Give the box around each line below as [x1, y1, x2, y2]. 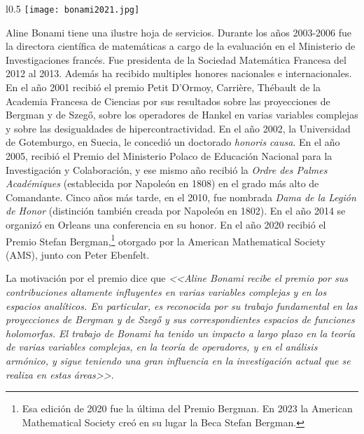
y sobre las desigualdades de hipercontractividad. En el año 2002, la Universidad [6, 121, 351, 135]
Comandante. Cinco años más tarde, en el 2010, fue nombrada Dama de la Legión [6, 189, 356, 204]
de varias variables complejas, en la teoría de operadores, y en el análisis [6, 339, 318, 354]
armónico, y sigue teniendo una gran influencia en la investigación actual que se [6, 353, 351, 367]
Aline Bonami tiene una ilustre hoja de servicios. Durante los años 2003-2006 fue [6, 25, 351, 39]
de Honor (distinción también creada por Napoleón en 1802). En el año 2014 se [6, 203, 346, 218]
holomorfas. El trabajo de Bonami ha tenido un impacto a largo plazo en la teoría [6, 325, 356, 340]
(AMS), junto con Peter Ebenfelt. [6, 247, 150, 262]
